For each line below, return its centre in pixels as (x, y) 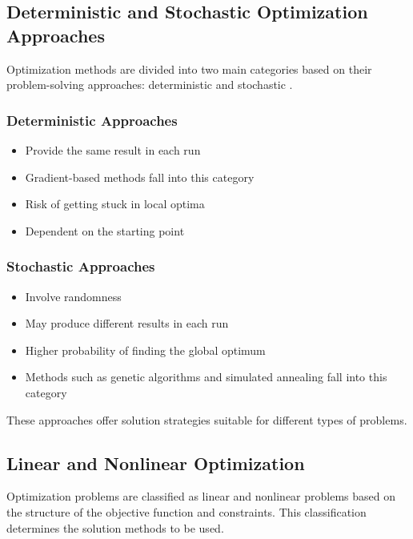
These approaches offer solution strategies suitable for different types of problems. (207, 419)
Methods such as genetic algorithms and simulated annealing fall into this (206, 377)
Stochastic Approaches (81, 266)
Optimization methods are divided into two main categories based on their (189, 68)
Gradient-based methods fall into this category (140, 177)
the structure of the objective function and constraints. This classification (186, 511)
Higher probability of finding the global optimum (145, 350)
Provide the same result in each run (113, 150)
